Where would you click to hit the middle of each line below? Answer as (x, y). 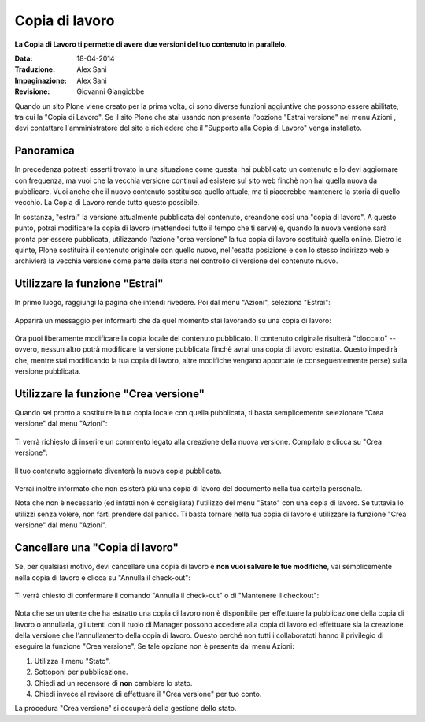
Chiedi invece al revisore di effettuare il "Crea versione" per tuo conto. (148, 694)
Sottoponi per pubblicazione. (81, 672)
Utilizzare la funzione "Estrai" (89, 284)
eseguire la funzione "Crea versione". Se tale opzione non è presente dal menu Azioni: (154, 646)
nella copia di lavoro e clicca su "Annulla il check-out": (102, 577)
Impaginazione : (41, 80)
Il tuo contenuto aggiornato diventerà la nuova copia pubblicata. (118, 471)
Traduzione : (35, 69)
